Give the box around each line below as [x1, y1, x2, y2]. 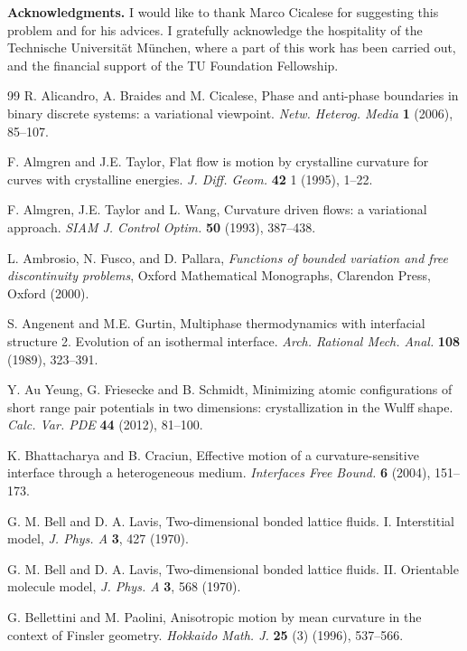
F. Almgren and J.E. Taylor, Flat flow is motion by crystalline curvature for [7, 152, 429, 171]
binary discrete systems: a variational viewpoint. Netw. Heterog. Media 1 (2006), [7, 103, 453, 122]
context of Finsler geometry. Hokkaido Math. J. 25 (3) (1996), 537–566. [7, 625, 404, 644]
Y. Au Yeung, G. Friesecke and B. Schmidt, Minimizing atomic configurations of [7, 380, 453, 399]
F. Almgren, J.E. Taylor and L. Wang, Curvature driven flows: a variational [7, 200, 427, 219]
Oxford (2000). [7, 283, 89, 302]
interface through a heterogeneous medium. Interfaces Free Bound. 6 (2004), [7, 463, 431, 482]
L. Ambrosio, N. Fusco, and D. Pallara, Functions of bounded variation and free [7, 248, 449, 267]
